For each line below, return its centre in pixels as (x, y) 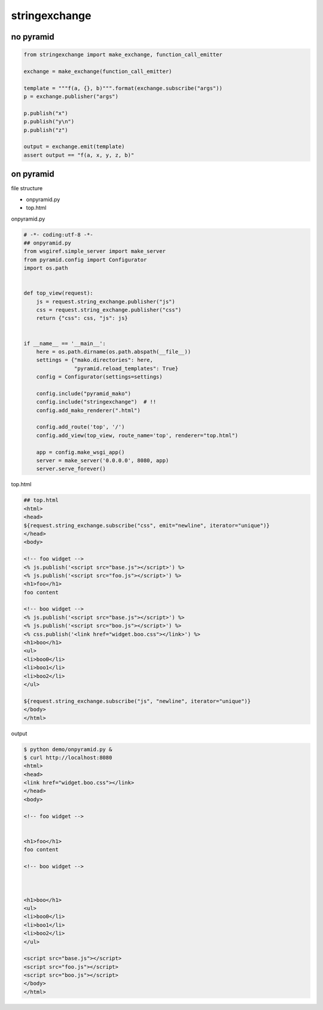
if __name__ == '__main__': (65, 343)
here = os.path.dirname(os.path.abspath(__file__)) (114, 352)
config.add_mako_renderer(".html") (88, 410)
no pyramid (33, 37)
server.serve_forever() (71, 469)
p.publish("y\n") (49, 122)
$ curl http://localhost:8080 (68, 757)
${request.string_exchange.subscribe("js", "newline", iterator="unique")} (137, 701)
